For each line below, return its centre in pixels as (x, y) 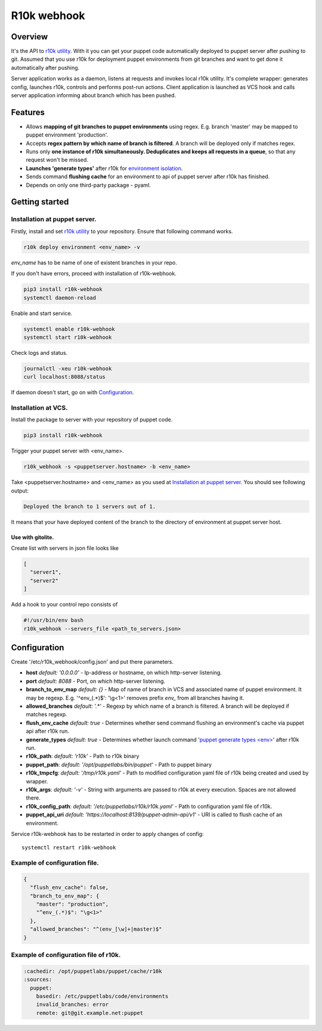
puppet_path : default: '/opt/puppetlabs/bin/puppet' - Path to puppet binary (119, 764)
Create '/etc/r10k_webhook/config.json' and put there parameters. (92, 662)
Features (28, 112)
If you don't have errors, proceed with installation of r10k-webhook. (94, 274)
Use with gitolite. (32, 537)
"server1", (46, 572)
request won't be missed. (57, 160)
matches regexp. (47, 714)
